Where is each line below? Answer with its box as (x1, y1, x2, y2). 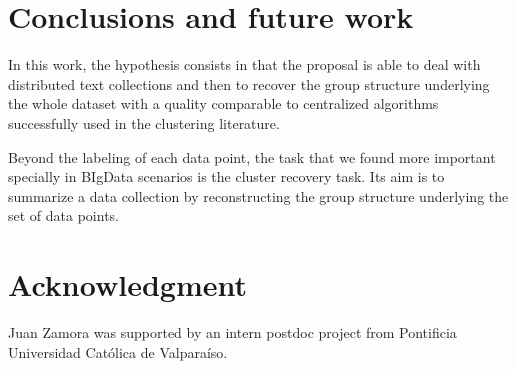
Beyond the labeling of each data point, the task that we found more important (8, 146, 496, 167)
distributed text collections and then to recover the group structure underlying (8, 73, 490, 94)
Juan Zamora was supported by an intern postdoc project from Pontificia (8, 322, 457, 342)
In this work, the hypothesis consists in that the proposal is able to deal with (8, 54, 481, 75)
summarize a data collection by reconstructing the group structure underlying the (8, 185, 509, 206)
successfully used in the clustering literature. (8, 112, 280, 133)
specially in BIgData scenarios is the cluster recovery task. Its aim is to (8, 166, 445, 187)
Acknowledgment (8, 264, 247, 305)
